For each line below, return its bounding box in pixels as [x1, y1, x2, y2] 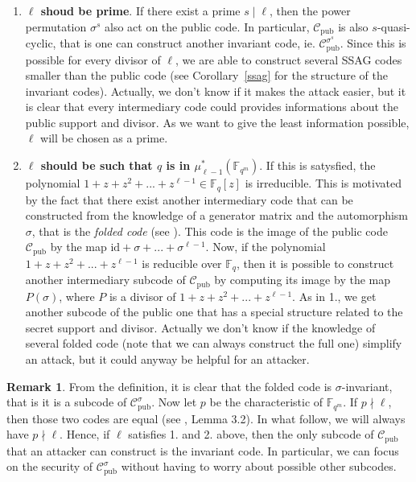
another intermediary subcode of [25, 271, 186, 288]
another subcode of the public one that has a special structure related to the [25, 303, 403, 320]
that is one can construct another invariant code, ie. [60, 35, 315, 51]
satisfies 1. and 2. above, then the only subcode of [128, 426, 374, 443]
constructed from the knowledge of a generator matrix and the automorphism [25, 207, 409, 224]
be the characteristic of [209, 393, 323, 410]
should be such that [40, 157, 153, 174]
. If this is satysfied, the [259, 157, 376, 174]
